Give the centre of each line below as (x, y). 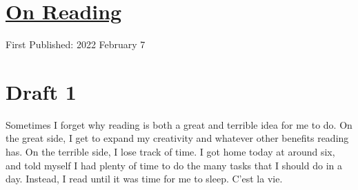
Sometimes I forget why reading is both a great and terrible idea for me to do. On (179, 124)
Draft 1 (41, 91)
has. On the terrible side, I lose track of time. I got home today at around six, (170, 152)
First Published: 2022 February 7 (76, 44)
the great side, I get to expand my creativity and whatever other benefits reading (177, 138)
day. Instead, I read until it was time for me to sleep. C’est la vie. (144, 179)
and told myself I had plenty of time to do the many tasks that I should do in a (174, 165)
